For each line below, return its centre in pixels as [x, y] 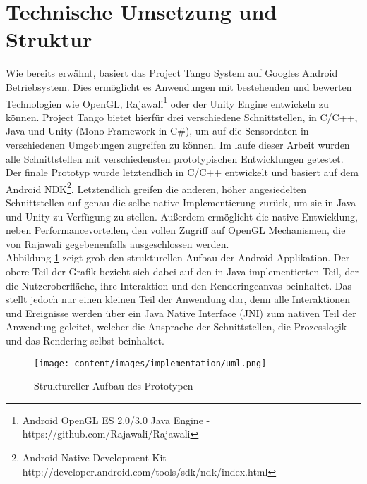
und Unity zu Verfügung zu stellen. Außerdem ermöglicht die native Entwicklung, [182, 216]
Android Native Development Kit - [98, 457]
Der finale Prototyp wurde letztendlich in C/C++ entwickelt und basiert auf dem [182, 172]
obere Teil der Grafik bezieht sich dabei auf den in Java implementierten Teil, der [182, 271]
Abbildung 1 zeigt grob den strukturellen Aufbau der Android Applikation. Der [178, 257]
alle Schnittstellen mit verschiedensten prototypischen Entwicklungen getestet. [175, 158]
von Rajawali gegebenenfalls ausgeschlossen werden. [118, 243]
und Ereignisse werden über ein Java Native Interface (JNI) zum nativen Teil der [181, 312]
